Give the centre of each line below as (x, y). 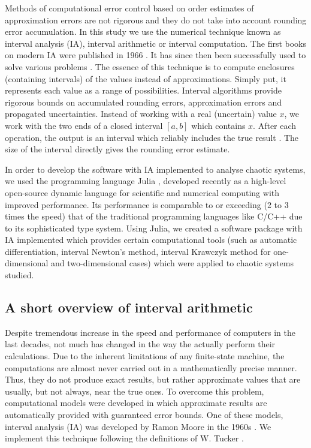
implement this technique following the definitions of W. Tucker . (124, 438)
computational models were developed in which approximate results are (136, 403)
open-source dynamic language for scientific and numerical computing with (142, 192)
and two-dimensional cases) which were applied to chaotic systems (172, 263)
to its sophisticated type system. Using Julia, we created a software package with (154, 228)
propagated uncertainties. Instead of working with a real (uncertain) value (141, 114)
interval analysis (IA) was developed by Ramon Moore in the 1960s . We (138, 426)
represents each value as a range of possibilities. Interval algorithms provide (143, 90)
